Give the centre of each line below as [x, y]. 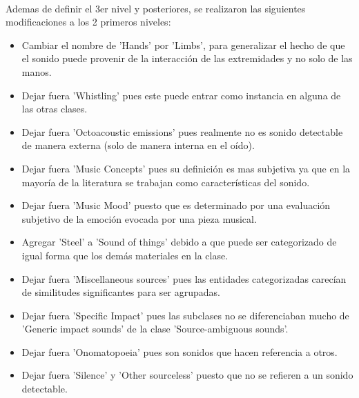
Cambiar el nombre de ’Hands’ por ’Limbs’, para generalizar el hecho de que [183, 44]
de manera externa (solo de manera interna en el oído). [138, 145]
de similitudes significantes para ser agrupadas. [121, 292]
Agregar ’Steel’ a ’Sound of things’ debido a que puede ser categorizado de [179, 242]
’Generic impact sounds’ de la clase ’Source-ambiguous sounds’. [155, 329]
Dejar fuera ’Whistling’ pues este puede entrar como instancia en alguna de [181, 95]
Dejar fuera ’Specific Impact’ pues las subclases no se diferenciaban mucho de [185, 315]
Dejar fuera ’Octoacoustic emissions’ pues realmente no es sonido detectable [182, 131]
